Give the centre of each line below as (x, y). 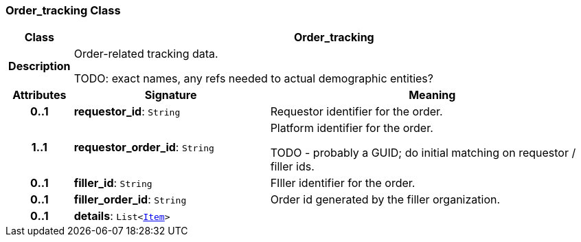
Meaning (432, 95)
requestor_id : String (127, 112)
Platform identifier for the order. (352, 128)
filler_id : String (113, 183)
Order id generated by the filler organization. (385, 200)
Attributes (39, 95)
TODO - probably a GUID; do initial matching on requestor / (423, 153)
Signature (171, 95)
